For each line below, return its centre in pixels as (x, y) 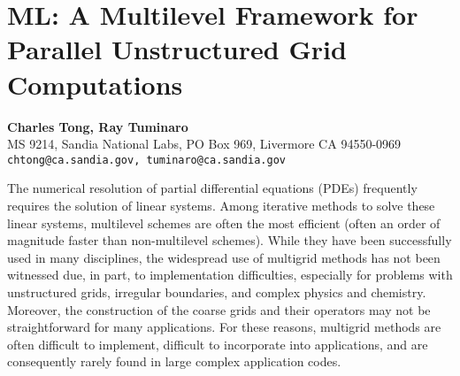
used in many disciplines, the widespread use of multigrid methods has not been (224, 257)
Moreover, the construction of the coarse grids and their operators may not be (219, 309)
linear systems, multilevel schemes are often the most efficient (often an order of (224, 223)
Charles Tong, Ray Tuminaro (98, 126)
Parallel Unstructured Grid (177, 49)
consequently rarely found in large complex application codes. (174, 361)
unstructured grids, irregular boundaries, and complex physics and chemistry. (217, 292)
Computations (95, 84)
